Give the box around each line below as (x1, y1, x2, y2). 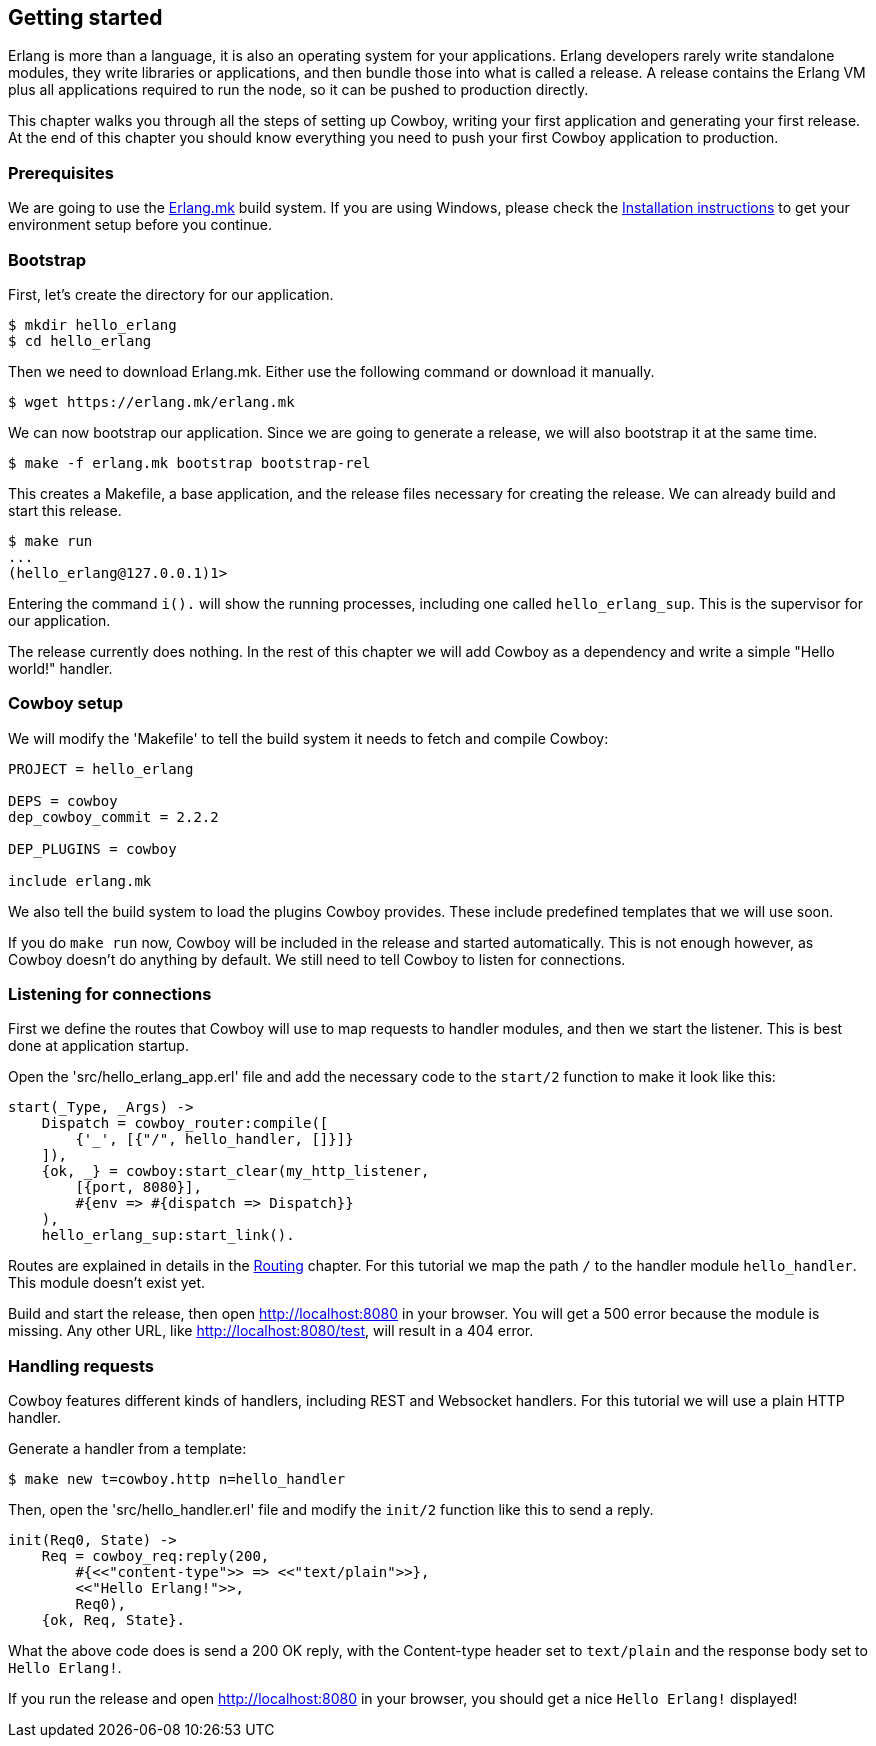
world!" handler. (8, 659, 113, 677)
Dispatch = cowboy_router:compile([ (41, 1115, 329, 1132)
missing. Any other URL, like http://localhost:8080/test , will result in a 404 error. (8, 1322, 534, 1340)
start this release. (8, 501, 122, 519)
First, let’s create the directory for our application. (8, 285, 334, 303)
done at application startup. (8, 1037, 189, 1055)
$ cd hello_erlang (8, 332, 152, 349)
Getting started (8, 5, 163, 30)
